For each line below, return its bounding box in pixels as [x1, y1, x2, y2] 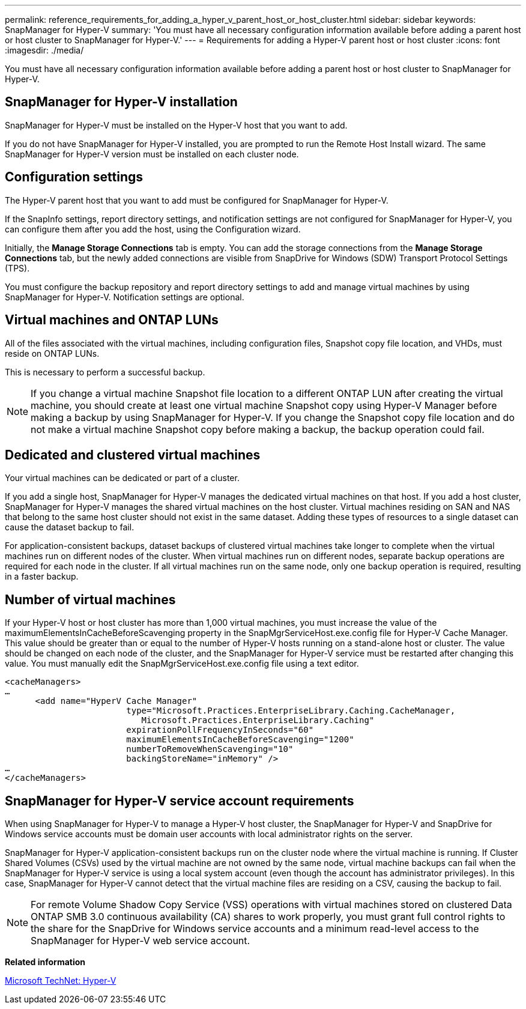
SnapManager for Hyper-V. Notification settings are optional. [5, 291, 244, 302]
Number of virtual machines [5, 592, 176, 607]
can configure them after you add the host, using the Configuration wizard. [5, 223, 301, 234]
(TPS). [5, 262, 30, 273]
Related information [5, 957, 86, 968]
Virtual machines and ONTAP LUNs [5, 312, 219, 328]
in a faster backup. [5, 571, 79, 582]
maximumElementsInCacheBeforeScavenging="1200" [126, 735, 354, 745]
